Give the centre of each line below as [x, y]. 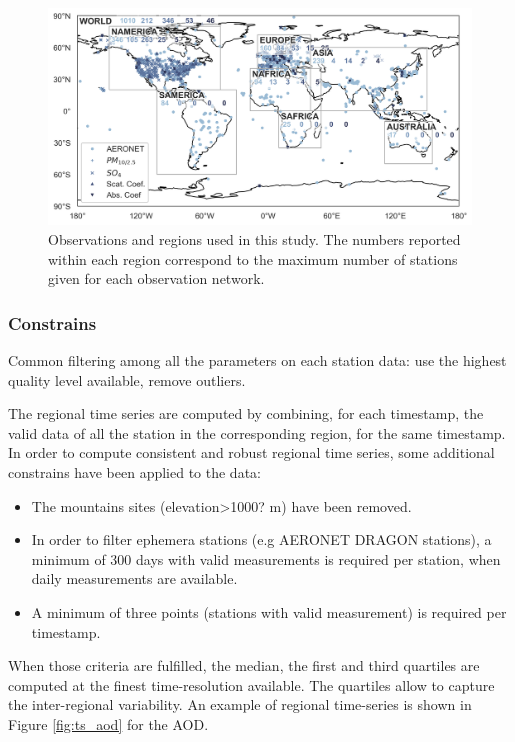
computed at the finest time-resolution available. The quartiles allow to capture [251, 684]
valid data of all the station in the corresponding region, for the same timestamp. [257, 432]
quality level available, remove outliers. [127, 379]
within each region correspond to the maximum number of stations [253, 258]
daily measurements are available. [134, 578]
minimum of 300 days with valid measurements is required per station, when [266, 558]
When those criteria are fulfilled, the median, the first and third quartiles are [244, 665]
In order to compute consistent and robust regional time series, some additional [251, 452]
